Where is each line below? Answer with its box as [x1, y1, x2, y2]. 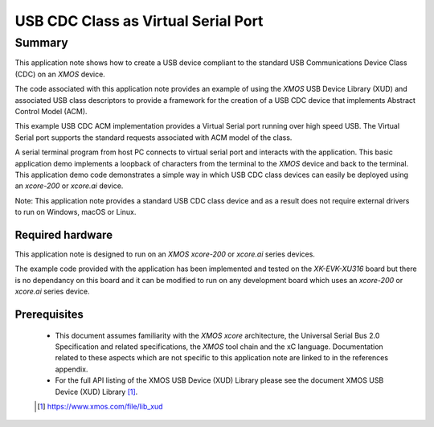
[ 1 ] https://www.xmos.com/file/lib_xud [37, 401, 164, 411]
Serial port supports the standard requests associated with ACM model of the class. [14, 133, 293, 142]
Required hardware [14, 228, 113, 241]
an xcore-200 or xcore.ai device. [14, 181, 124, 191]
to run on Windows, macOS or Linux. [14, 207, 137, 217]
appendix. [55, 364, 88, 374]
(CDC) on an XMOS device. [14, 69, 106, 79]
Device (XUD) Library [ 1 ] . [55, 387, 138, 396]
